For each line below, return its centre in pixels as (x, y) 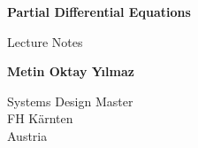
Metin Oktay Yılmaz (71, 71)
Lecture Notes (45, 41)
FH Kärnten (40, 118)
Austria (27, 135)
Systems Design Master (70, 101)
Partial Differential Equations (99, 12)
